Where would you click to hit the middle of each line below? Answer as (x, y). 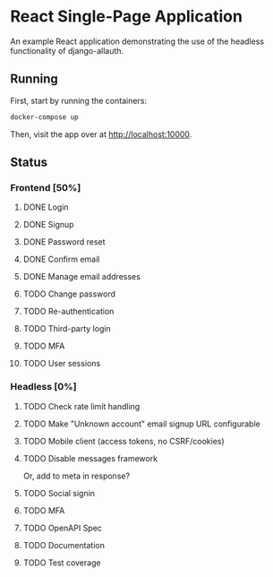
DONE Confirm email (61, 259)
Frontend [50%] (46, 187)
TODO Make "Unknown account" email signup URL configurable (141, 424)
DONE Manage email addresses (82, 277)
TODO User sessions (62, 364)
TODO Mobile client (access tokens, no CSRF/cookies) (124, 441)
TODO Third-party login (67, 329)
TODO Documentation (64, 545)
